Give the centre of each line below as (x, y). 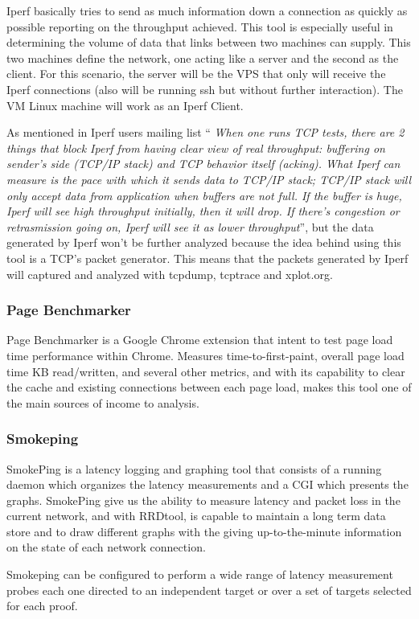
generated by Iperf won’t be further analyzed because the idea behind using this (204, 242)
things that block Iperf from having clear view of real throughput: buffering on (196, 148)
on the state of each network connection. (106, 547)
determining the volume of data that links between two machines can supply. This (209, 42)
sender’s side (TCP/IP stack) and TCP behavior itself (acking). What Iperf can (203, 164)
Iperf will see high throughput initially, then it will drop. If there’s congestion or (203, 211)
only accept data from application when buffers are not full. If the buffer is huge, (204, 195)
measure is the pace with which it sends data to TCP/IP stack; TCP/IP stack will (209, 179)
